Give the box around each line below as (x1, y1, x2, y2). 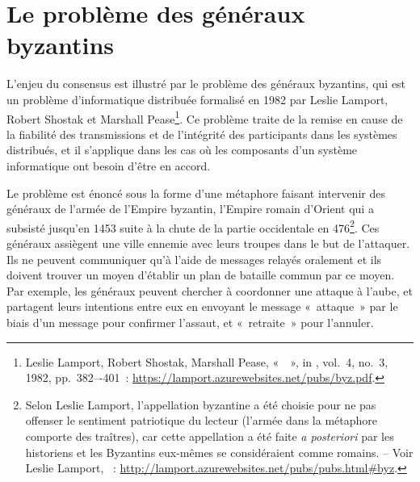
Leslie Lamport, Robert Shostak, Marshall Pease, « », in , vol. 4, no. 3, (25, 353, 388, 370)
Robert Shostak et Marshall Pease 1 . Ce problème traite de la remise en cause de (6, 107, 403, 127)
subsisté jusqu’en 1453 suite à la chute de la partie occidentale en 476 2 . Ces (6, 216, 380, 236)
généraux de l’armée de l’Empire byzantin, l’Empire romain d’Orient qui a (6, 200, 374, 217)
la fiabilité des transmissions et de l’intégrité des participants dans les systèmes (6, 125, 397, 142)
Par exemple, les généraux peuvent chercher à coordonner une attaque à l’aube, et (6, 282, 413, 299)
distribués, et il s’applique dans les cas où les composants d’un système (6, 141, 358, 158)
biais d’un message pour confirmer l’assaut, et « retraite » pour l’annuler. (6, 313, 374, 330)
